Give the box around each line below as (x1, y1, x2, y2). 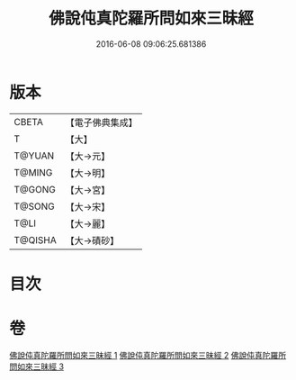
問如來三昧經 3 (9, 361, 65, 372)
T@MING (13, 166, 53, 178)
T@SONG (13, 200, 56, 213)
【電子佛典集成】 (65, 116, 138, 129)
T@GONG (13, 183, 56, 195)
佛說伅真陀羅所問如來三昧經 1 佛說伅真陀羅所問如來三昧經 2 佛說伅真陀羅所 (9, 349, 286, 360)
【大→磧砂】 (65, 234, 120, 247)
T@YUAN (13, 149, 55, 162)
